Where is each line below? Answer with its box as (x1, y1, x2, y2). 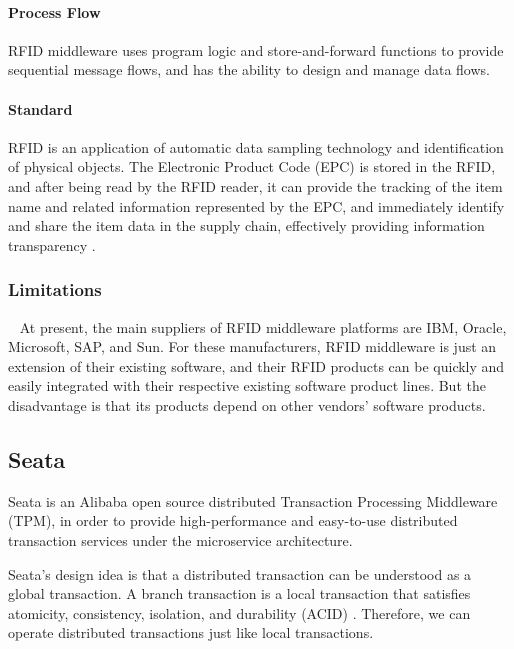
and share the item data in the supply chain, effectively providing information (8, 215, 485, 236)
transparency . (8, 234, 96, 255)
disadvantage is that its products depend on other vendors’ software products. (8, 394, 486, 415)
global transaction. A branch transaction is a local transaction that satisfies (8, 583, 471, 604)
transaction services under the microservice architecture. (8, 529, 353, 550)
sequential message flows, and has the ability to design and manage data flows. (8, 59, 490, 80)
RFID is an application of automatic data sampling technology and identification (8, 136, 504, 157)
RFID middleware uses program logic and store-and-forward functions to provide (8, 39, 504, 60)
